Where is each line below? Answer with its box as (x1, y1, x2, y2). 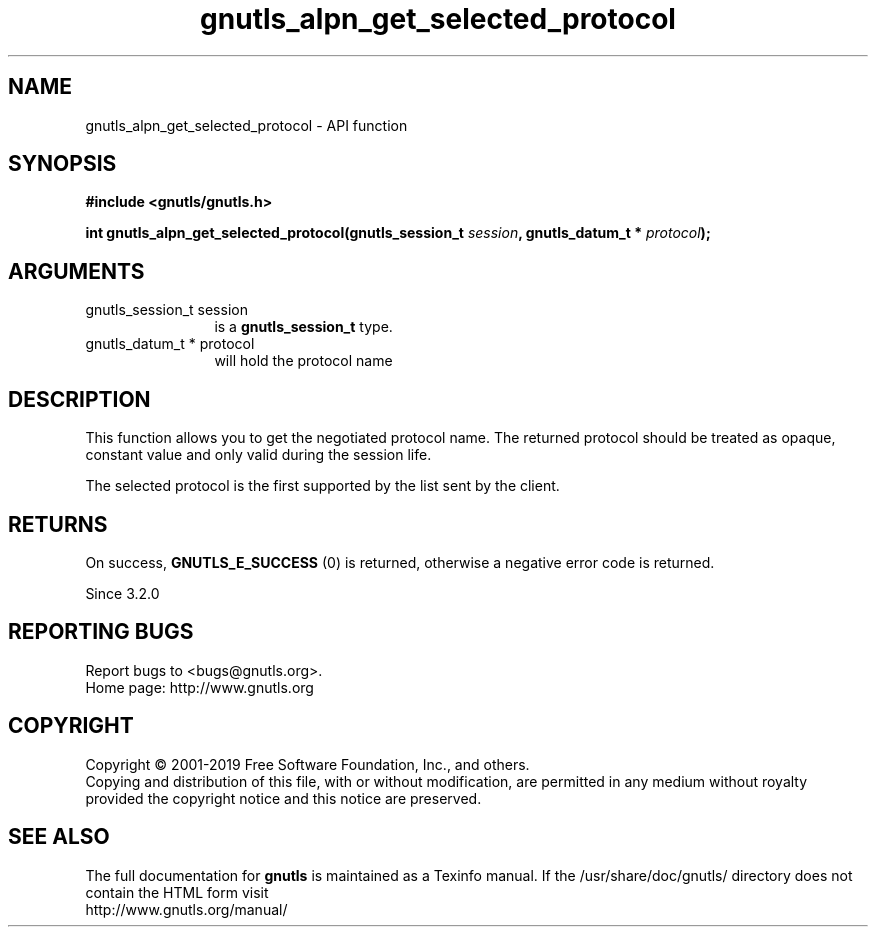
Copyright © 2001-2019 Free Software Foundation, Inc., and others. (85, 755, 530, 773)
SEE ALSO (8, 824, 110, 850)
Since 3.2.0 (85, 584, 160, 602)
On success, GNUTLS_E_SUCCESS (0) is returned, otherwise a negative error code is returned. (85, 553, 715, 571)
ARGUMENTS (8, 258, 145, 284)
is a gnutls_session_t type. (214, 318, 393, 336)
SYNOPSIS (8, 151, 117, 177)
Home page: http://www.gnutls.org (85, 678, 314, 696)
